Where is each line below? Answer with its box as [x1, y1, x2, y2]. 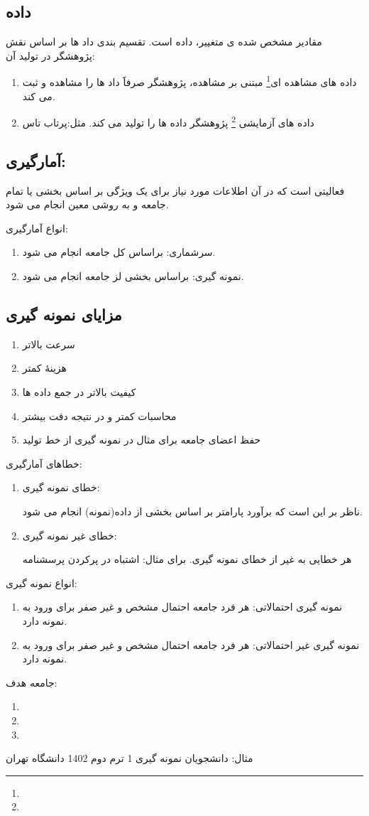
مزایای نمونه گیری [6, 304, 122, 326]
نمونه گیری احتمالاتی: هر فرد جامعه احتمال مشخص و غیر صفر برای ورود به [22, 599, 343, 614]
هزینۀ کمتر [22, 360, 67, 375]
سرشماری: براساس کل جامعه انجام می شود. [22, 245, 216, 259]
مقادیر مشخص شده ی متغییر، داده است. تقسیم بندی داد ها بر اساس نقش [6, 34, 322, 49]
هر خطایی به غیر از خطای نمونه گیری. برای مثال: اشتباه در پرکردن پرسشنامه [22, 552, 352, 567]
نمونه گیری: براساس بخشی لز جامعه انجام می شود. [22, 269, 244, 284]
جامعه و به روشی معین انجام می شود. [6, 197, 169, 212]
